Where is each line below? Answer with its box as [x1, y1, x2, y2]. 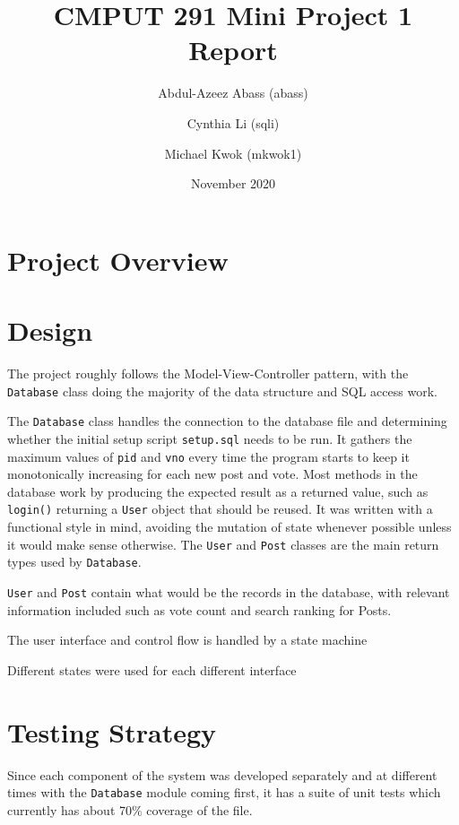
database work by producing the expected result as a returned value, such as [7, 482, 429, 500]
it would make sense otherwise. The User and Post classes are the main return [7, 534, 439, 553]
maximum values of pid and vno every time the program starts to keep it [7, 447, 410, 465]
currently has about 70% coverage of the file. [7, 800, 253, 819]
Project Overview [7, 241, 229, 278]
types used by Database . [7, 552, 142, 571]
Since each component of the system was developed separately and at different [7, 765, 437, 784]
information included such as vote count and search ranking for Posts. [7, 600, 392, 619]
